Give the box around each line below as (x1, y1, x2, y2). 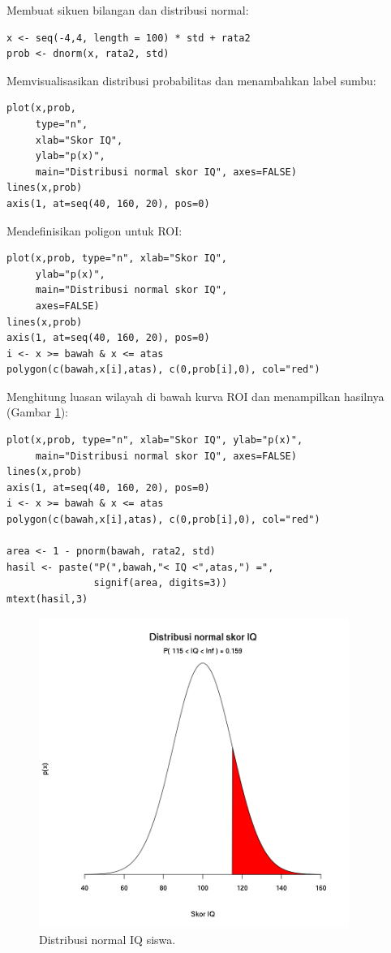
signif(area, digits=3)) (93, 577, 228, 589)
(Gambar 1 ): (6, 403, 68, 420)
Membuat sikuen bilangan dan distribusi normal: (6, 2, 249, 18)
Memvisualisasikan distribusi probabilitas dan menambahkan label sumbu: (6, 71, 376, 88)
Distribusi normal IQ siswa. (39, 930, 176, 947)
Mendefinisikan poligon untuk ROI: (6, 222, 183, 239)
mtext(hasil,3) (6, 593, 88, 605)
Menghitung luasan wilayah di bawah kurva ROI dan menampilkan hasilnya (6, 387, 385, 404)
